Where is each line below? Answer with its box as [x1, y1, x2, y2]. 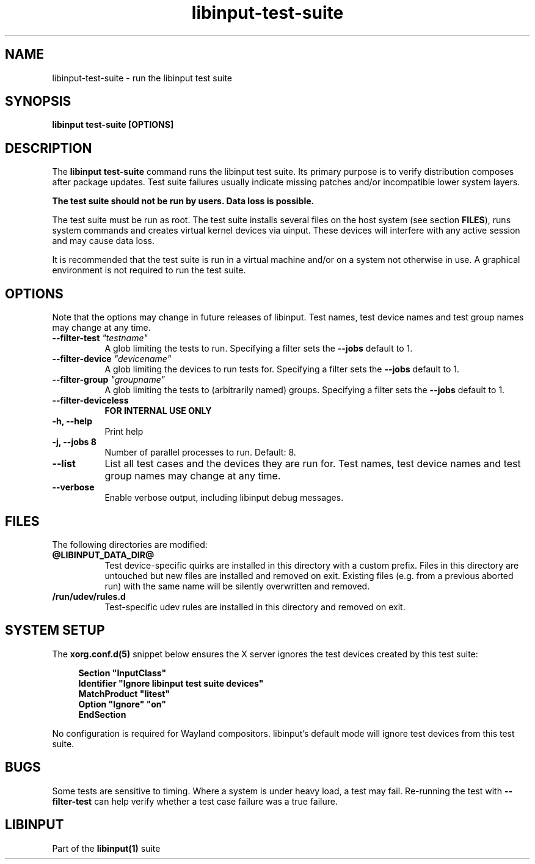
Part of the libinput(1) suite [52, 843, 161, 854]
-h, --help [52, 416, 92, 427]
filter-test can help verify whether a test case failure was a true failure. [52, 796, 338, 807]
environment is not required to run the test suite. [52, 265, 246, 276]
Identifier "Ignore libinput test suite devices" [78, 678, 264, 689]
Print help [104, 426, 144, 437]
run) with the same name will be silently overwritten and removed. [104, 580, 370, 591]
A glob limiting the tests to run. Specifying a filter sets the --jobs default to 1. [104, 343, 413, 354]
